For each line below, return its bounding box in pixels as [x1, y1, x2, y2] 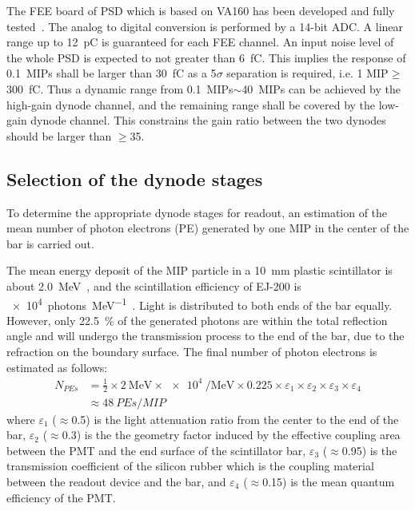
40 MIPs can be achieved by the [241, 80, 401, 97]
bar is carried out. [6, 235, 94, 252]
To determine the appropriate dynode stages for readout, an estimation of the [6, 204, 388, 220]
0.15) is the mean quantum [262, 473, 395, 489]
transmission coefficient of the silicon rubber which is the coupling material [6, 458, 374, 474]
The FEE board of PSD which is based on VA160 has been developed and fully [6, 2, 395, 18]
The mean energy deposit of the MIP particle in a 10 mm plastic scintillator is [6, 262, 393, 279]
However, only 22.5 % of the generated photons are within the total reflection [6, 311, 388, 328]
